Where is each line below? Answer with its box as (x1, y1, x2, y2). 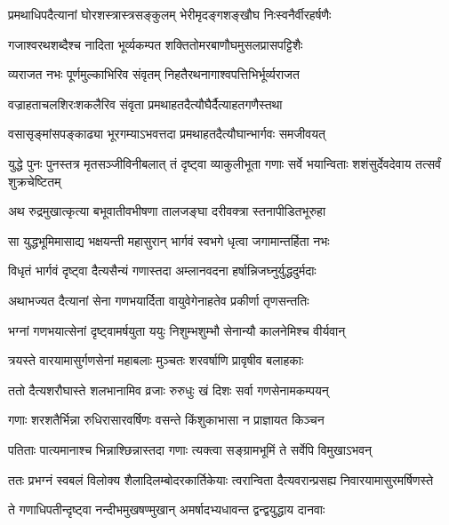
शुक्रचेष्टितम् (8, 171, 61, 190)
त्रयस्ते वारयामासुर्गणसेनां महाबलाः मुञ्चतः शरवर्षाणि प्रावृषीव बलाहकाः (8, 351, 304, 370)
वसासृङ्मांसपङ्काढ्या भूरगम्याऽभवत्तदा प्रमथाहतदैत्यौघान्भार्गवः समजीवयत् (8, 124, 325, 143)
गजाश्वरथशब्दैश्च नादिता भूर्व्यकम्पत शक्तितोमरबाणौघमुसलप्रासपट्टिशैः (8, 35, 303, 53)
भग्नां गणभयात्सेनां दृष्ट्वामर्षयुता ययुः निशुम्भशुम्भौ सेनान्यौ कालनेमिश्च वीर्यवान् (8, 321, 346, 339)
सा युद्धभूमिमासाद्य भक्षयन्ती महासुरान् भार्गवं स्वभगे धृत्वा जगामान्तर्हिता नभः (8, 231, 330, 250)
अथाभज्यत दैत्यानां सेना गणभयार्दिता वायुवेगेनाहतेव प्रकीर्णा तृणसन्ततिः (8, 290, 309, 309)
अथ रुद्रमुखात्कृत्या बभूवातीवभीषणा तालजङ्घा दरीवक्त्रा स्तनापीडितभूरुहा (8, 202, 326, 220)
